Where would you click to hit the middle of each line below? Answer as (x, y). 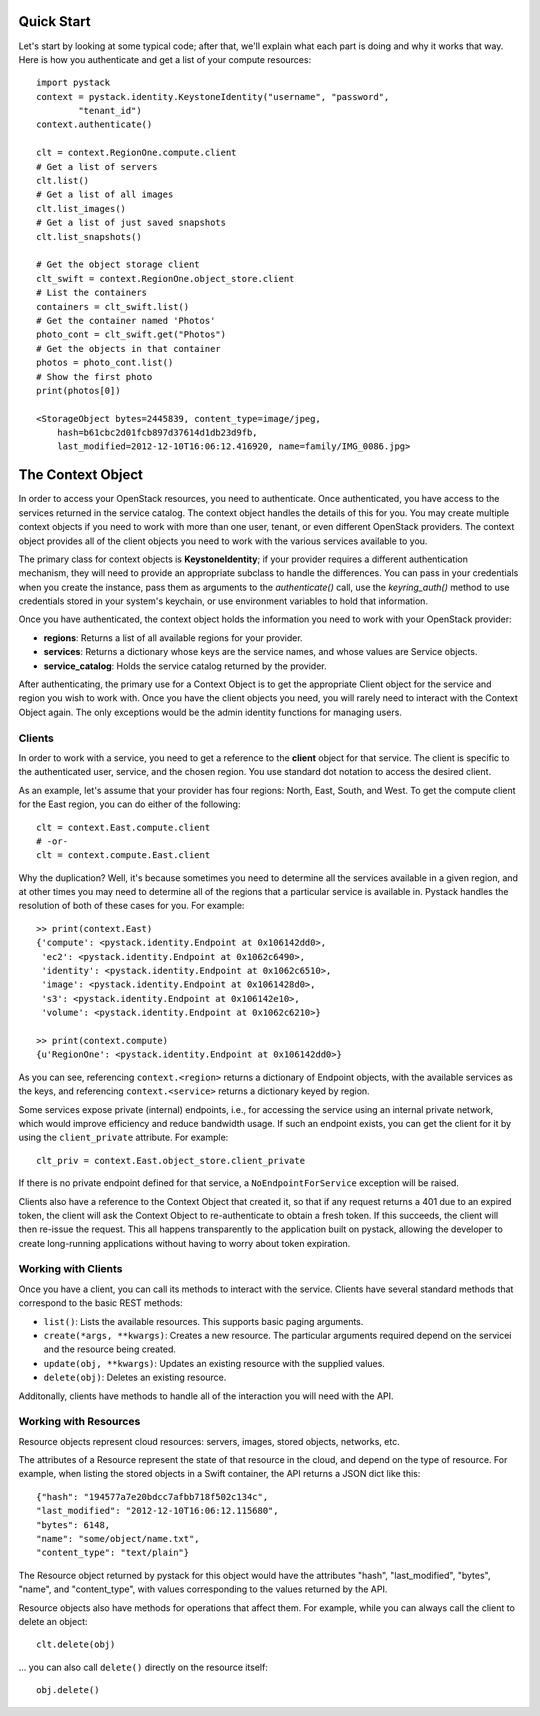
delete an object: (53, 1621)
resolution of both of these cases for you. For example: (131, 906)
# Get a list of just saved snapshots (131, 223)
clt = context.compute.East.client (123, 855)
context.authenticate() (94, 124)
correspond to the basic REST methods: (101, 1303)
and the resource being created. (110, 1349)
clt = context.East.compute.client (123, 827)
